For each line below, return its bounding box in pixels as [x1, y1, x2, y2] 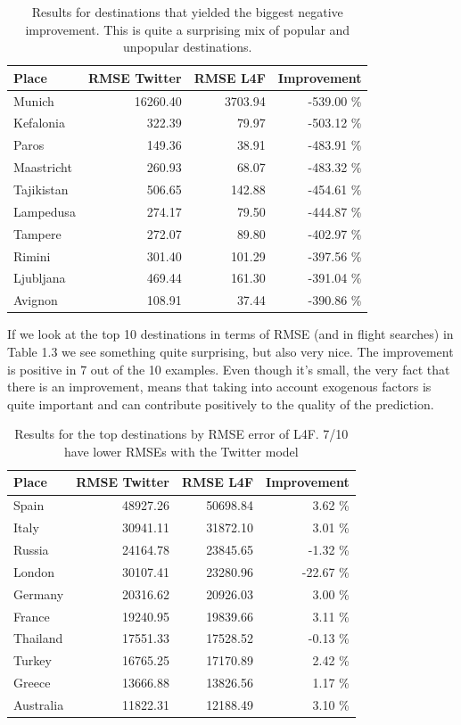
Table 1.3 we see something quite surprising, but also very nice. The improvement [7, 342, 454, 360]
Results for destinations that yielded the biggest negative [31, 3, 343, 21]
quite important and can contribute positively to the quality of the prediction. [7, 394, 434, 413]
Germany [13, 584, 64, 603]
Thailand [13, 629, 63, 647]
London [13, 562, 55, 581]
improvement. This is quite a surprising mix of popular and [25, 20, 350, 38]
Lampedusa [13, 202, 76, 220]
